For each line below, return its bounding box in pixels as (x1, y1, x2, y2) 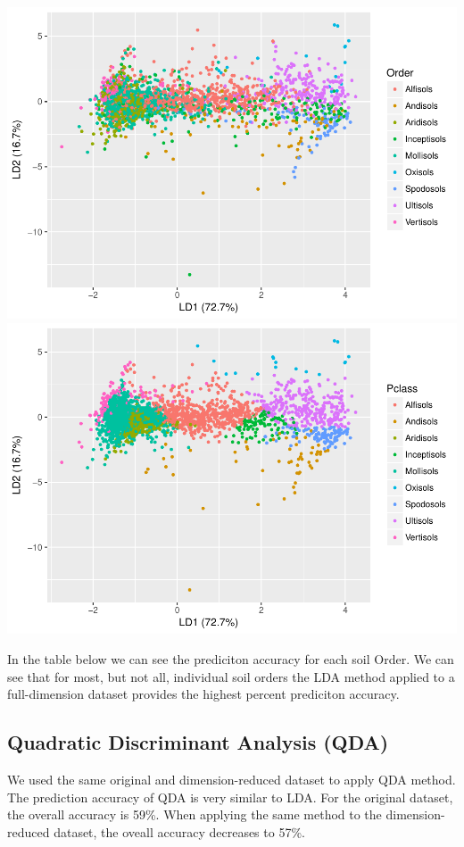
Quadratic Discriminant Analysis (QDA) (7, 728, 389, 756)
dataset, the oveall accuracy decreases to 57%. (54, 822, 305, 841)
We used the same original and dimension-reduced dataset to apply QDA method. (7, 770, 456, 789)
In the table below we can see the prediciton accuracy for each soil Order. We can (7, 650, 454, 668)
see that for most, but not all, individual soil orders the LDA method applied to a (7, 667, 455, 685)
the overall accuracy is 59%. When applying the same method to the (7, 805, 382, 824)
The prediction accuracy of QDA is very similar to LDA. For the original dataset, (7, 787, 453, 806)
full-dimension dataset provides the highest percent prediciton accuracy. (7, 685, 400, 703)
